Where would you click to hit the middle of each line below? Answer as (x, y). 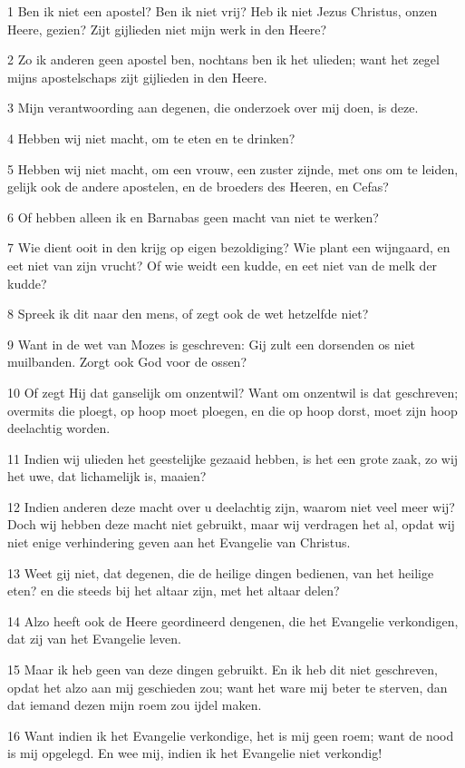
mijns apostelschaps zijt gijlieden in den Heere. (137, 77)
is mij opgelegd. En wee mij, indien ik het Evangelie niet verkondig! (195, 753)
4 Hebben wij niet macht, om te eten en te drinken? (151, 138)
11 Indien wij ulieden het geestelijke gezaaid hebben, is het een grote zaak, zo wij (233, 458)
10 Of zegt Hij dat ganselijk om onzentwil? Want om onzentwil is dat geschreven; (233, 392)
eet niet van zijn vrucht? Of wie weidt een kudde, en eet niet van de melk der (223, 265)
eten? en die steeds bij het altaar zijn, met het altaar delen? (174, 591)
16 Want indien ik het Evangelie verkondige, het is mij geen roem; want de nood (231, 735)
